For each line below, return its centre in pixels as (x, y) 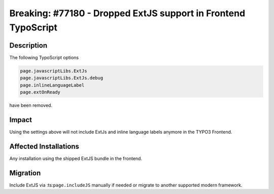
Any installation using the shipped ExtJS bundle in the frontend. (76, 158)
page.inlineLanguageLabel (52, 85)
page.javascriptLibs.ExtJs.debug (62, 78)
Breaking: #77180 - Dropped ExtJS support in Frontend (127, 13)
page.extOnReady (40, 92)
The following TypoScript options (44, 57)
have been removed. (31, 105)
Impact (21, 120)
